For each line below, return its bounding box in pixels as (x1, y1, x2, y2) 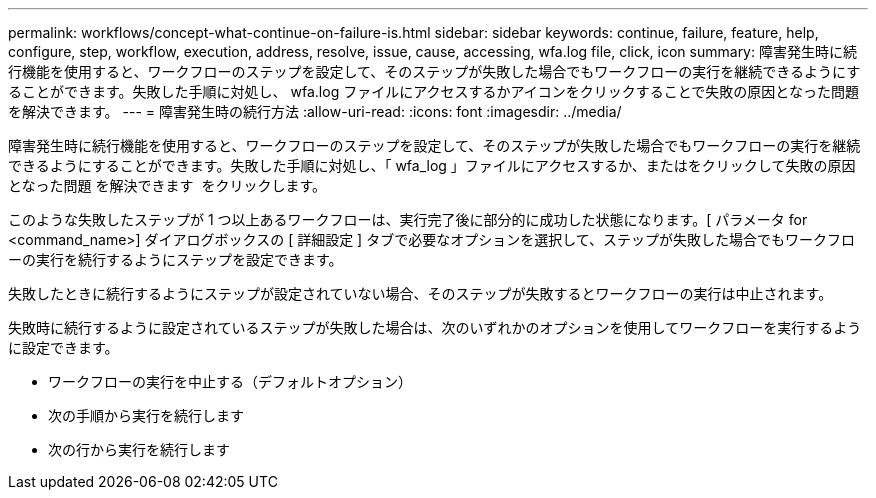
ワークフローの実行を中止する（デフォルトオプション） (48, 373, 412, 390)
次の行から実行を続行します (48, 441, 230, 458)
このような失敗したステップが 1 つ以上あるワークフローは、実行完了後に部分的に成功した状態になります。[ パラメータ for (8, 211, 808, 228)
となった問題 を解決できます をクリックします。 (8, 177, 327, 194)
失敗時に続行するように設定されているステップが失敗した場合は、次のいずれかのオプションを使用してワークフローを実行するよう (8, 319, 862, 336)
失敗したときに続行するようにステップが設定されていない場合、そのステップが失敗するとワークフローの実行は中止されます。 (8, 285, 833, 302)
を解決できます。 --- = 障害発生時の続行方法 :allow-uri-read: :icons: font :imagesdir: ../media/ (8, 103, 622, 120)
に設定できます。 (8, 339, 119, 356)
